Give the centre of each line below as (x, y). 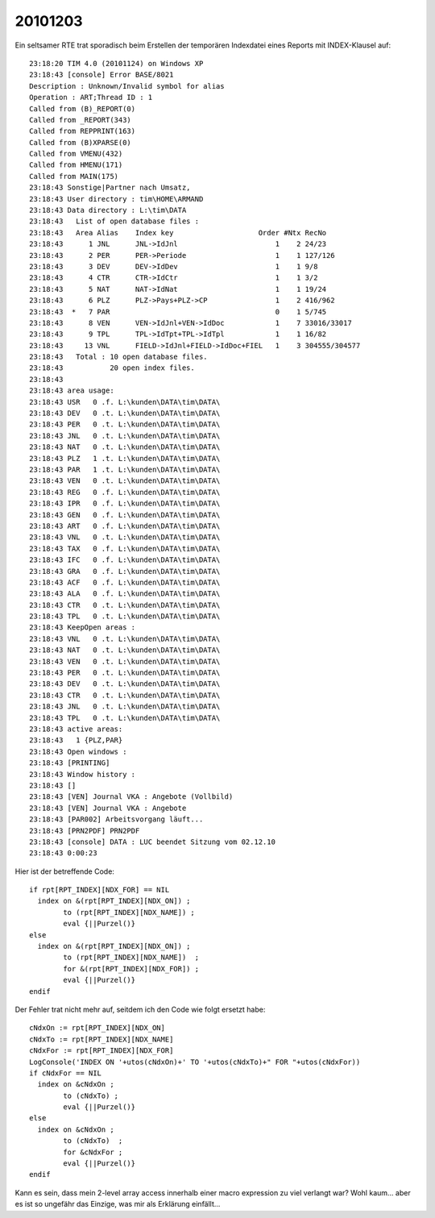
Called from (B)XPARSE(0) (81, 142)
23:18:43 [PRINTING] (70, 763)
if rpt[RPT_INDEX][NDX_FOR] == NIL (99, 890)
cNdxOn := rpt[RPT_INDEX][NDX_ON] (97, 1028)
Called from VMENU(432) (76, 154)
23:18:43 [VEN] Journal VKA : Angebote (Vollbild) (131, 797)
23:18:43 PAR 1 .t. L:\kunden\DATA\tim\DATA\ (125, 470)
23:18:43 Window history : (83, 774)
